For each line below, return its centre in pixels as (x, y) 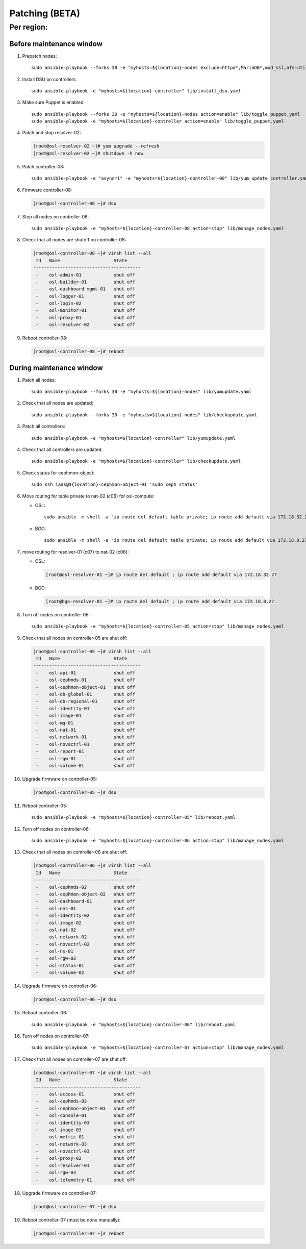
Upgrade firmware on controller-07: (59, 1193)
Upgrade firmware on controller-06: (60, 986)
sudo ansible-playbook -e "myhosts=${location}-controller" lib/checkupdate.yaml (136, 461)
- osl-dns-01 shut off (85, 908)
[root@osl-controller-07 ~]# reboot (79, 1233)
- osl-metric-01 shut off (85, 1137)
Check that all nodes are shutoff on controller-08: (74, 240)
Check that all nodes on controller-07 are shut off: (75, 1059)
